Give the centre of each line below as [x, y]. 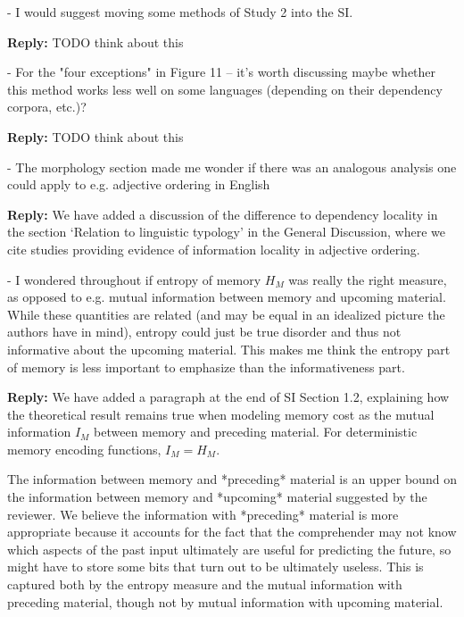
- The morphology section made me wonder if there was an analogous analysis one [232, 167]
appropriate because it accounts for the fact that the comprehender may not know [232, 532]
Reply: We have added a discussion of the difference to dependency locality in [223, 214]
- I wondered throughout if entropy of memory [134, 279]
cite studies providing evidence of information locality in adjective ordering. [214, 249]
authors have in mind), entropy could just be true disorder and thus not [204, 332]
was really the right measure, [368, 279]
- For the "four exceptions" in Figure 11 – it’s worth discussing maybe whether [222, 72]
